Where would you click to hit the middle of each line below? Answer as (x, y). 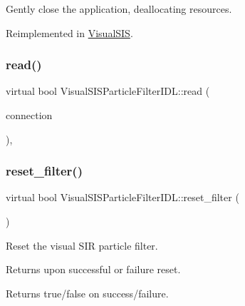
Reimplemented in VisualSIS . (69, 32)
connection (29, 115)
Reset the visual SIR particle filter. (82, 245)
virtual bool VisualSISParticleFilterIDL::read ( (108, 91)
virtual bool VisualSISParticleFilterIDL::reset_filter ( (123, 197)
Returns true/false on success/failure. (87, 293)
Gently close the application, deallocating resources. (119, 9)
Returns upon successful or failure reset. (93, 269)
